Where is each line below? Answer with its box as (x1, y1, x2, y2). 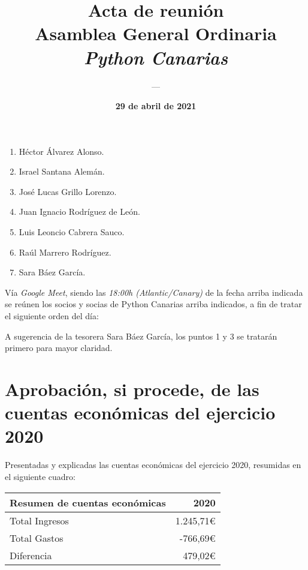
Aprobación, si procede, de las (5, 377, 259, 401)
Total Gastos (10, 530, 64, 545)
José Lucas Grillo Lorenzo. (19, 185, 117, 197)
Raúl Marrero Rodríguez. (19, 245, 111, 258)
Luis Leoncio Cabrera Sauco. (19, 226, 125, 238)
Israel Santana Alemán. (19, 165, 105, 178)
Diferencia (10, 548, 52, 562)
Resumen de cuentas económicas (10, 495, 166, 509)
